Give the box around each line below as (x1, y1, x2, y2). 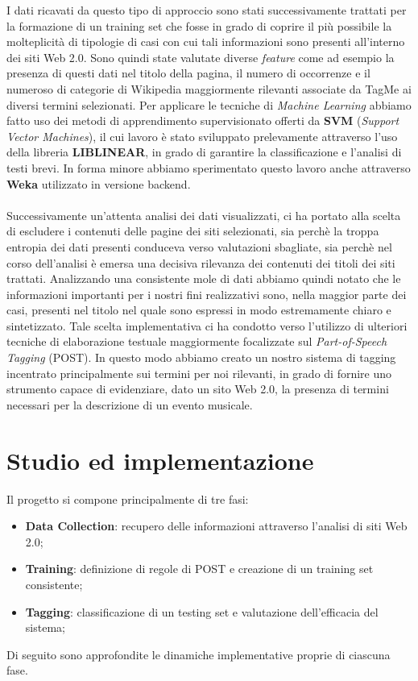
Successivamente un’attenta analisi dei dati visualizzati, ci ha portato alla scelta (6, 206, 401, 223)
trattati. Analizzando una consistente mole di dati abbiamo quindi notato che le (6, 270, 401, 287)
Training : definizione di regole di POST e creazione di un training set (25, 560, 374, 577)
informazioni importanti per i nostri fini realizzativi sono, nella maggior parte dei (6, 285, 407, 302)
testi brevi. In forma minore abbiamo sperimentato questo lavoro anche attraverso (6, 159, 411, 176)
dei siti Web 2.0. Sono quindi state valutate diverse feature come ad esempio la (6, 48, 395, 65)
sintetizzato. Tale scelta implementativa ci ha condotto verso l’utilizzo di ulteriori (6, 317, 408, 334)
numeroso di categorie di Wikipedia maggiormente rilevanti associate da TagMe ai (6, 80, 412, 97)
